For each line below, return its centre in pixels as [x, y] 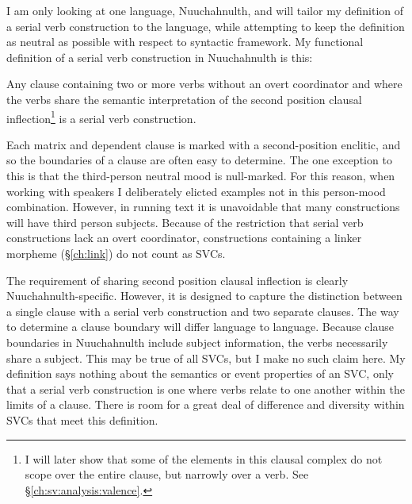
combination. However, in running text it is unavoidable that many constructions [203, 207]
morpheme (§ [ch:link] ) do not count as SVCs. [116, 253]
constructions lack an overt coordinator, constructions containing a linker [184, 238]
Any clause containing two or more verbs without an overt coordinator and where [204, 84]
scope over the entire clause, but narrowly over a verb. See [167, 474]
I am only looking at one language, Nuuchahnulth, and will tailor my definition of [205, 10]
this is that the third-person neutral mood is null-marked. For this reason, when [201, 175]
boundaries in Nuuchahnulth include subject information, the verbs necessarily [197, 342]
